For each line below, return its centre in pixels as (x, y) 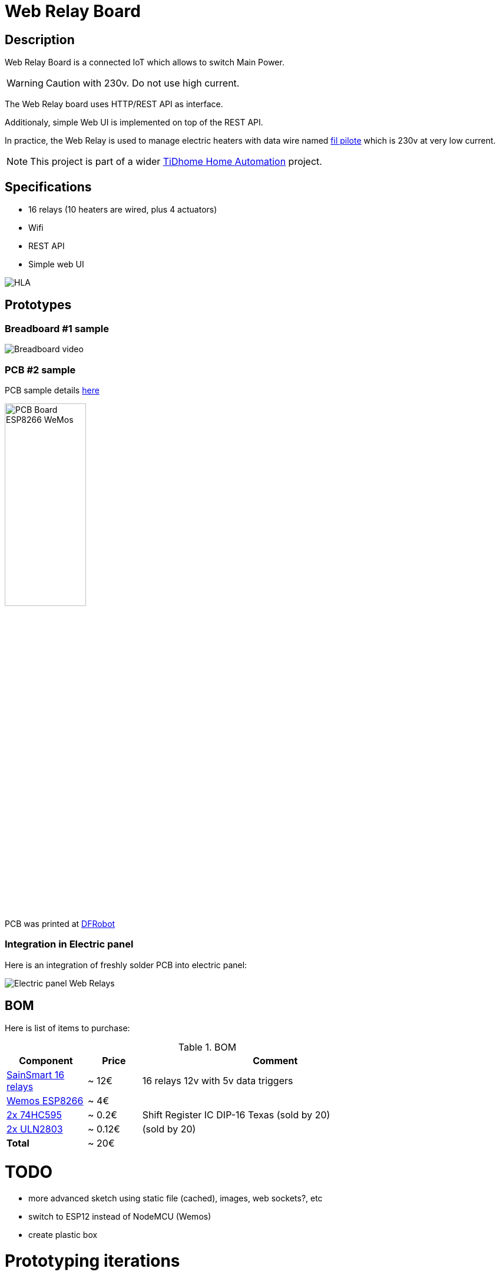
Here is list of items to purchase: (67, 1028)
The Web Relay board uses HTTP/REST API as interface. (114, 104)
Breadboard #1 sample (57, 328)
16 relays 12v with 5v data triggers (218, 1081)
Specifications (48, 187)
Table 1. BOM (207, 1047)
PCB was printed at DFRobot (60, 923)
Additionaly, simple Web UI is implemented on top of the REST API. (134, 122)
